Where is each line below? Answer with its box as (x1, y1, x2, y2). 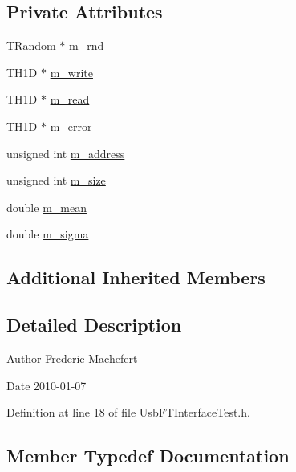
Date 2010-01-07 (6, 376, 87, 393)
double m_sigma (6, 226, 89, 242)
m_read (50, 91, 90, 108)
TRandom (6, 37, 56, 54)
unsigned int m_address (6, 144, 125, 161)
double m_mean (6, 198, 87, 215)
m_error (50, 117, 92, 134)
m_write (50, 63, 93, 80)
